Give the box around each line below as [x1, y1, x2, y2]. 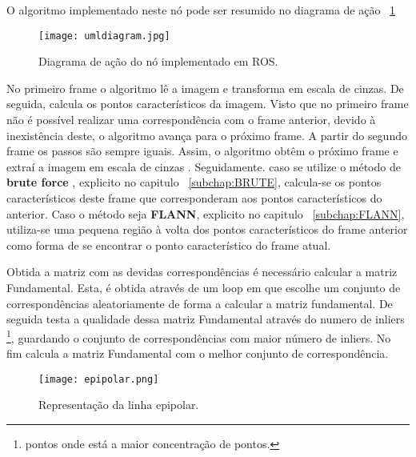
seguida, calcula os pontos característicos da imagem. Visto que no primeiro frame [6, 95, 409, 112]
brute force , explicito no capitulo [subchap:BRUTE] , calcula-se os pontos [6, 174, 382, 190]
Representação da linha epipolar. [38, 396, 199, 413]
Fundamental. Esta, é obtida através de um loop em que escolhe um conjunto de [6, 279, 401, 295]
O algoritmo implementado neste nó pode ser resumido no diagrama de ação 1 [6, 2, 396, 18]
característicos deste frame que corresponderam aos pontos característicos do [6, 190, 382, 206]
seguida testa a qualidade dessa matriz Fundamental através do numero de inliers [6, 311, 405, 327]
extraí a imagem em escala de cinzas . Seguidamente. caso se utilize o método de [6, 158, 401, 174]
